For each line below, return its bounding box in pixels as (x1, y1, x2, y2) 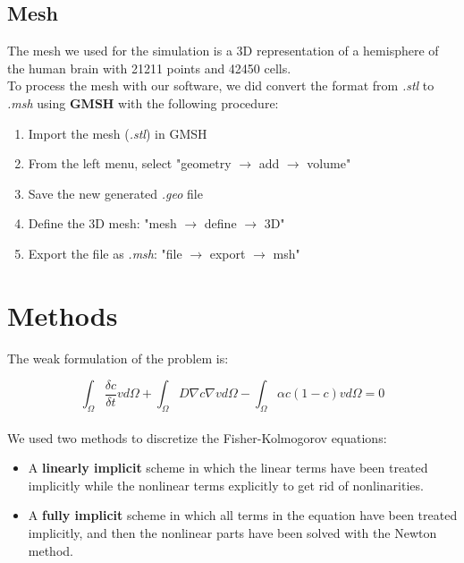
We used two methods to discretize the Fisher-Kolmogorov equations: (7, 428, 387, 447)
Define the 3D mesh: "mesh (28, 214, 177, 233)
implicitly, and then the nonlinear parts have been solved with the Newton (28, 524, 437, 542)
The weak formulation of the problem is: (7, 348, 229, 367)
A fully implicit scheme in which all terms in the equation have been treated (28, 506, 458, 525)
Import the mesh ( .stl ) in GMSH (28, 124, 207, 142)
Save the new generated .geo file (28, 183, 203, 202)
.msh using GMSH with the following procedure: (7, 93, 279, 112)
